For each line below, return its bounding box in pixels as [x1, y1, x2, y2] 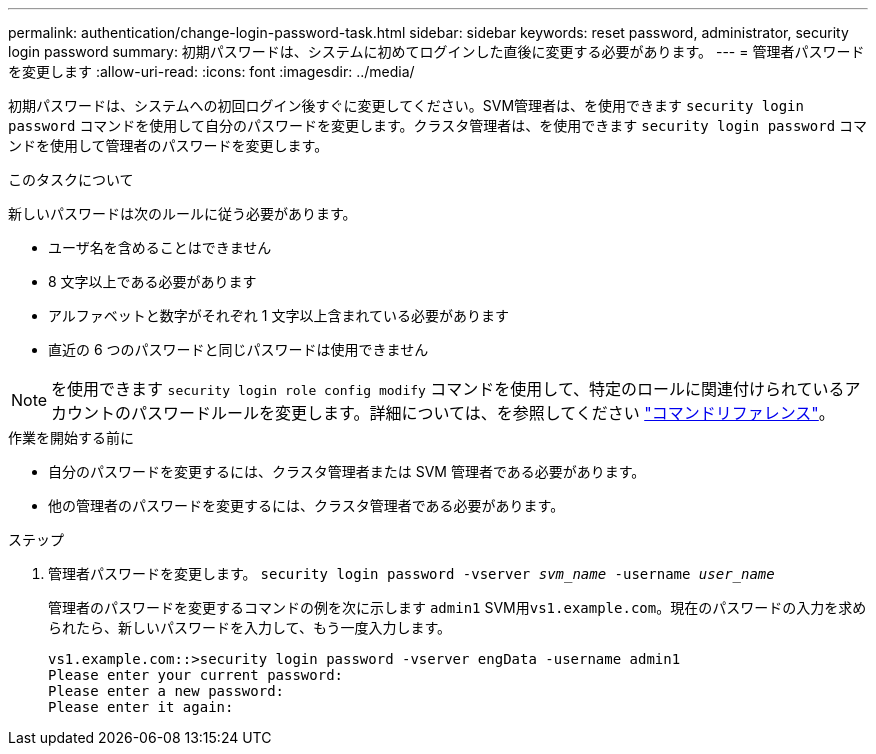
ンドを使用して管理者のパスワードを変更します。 [8, 137, 329, 154]
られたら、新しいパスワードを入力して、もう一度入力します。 [48, 619, 452, 636]
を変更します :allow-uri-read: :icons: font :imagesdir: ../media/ [8, 63, 415, 80]
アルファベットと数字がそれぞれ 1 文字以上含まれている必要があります [48, 307, 510, 324]
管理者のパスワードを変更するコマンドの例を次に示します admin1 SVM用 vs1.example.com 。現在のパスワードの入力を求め [48, 599, 867, 616]
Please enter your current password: [48, 667, 344, 683]
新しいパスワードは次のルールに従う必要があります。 [8, 205, 357, 222]
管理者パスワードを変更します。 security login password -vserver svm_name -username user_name [48, 565, 775, 582]
